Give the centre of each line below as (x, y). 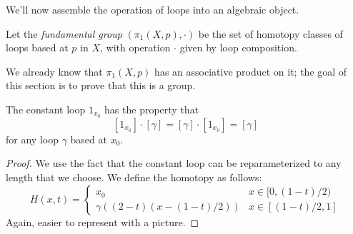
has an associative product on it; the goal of (251, 71)
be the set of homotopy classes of (270, 33)
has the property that (152, 109)
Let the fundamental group (64, 33)
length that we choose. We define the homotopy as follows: (134, 177)
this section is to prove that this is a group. (101, 85)
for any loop (32, 139)
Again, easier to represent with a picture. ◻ (103, 222)
